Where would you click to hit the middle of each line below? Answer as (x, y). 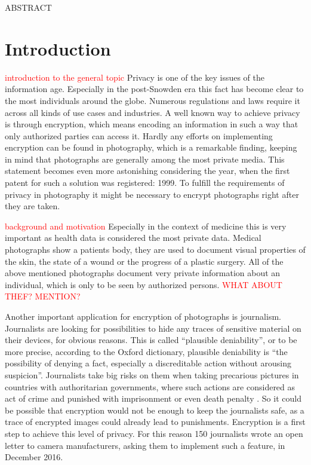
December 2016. (34, 457)
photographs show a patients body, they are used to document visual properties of (155, 250)
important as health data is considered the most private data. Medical (133, 238)
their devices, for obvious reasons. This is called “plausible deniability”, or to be (151, 340)
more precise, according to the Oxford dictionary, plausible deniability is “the (146, 351)
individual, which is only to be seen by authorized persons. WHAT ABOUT (144, 284)
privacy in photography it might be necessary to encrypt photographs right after (152, 194)
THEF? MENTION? (43, 296)
